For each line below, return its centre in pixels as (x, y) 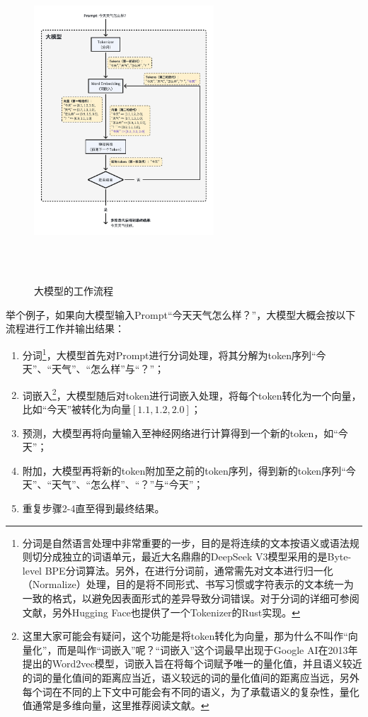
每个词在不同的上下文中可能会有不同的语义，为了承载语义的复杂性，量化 (191, 691)
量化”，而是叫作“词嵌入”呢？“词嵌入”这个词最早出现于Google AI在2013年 (190, 649)
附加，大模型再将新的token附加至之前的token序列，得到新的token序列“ (184, 470)
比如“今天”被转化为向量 (77, 409)
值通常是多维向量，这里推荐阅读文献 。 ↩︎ (116, 705)
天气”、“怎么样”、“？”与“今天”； (128, 484)
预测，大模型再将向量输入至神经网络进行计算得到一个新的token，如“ (180, 433)
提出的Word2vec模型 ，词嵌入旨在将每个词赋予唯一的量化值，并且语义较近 (192, 664)
